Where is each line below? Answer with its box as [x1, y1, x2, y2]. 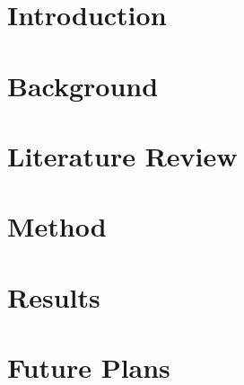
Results [7, 278, 100, 315]
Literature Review [7, 137, 238, 174]
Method [7, 208, 107, 245]
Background [7, 67, 159, 103]
